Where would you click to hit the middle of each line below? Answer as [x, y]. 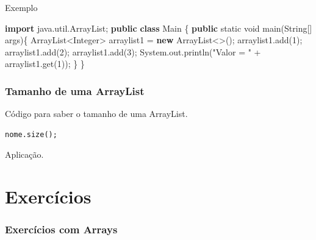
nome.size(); [31, 134]
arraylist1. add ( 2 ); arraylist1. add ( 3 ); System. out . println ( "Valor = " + [133, 51]
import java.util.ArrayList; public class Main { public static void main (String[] [159, 28]
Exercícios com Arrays [61, 229]
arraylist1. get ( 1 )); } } [45, 64]
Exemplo [21, 7]
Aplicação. [24, 154]
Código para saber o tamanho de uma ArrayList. [96, 114]
